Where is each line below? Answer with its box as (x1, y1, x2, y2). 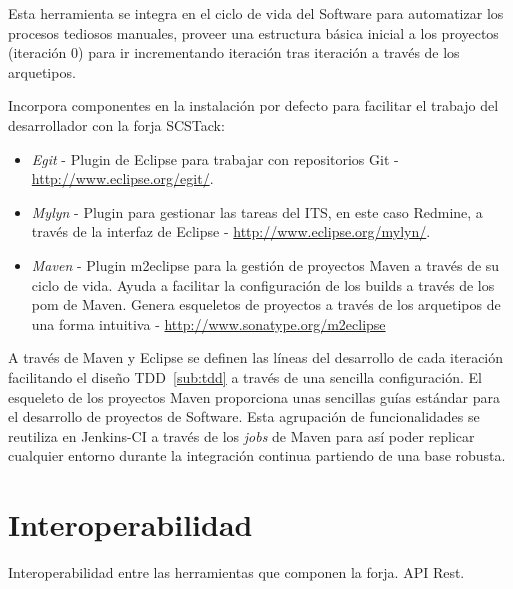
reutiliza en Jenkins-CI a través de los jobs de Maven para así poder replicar (8, 425, 475, 446)
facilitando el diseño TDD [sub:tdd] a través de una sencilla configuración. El (8, 366, 482, 387)
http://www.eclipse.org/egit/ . (31, 168, 214, 189)
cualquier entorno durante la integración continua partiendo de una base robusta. (8, 445, 506, 466)
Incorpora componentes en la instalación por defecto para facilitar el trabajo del (8, 95, 499, 116)
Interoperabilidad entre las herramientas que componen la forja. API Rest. (8, 562, 465, 582)
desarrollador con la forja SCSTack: (8, 114, 225, 135)
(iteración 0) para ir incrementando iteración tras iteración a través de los (8, 42, 460, 63)
